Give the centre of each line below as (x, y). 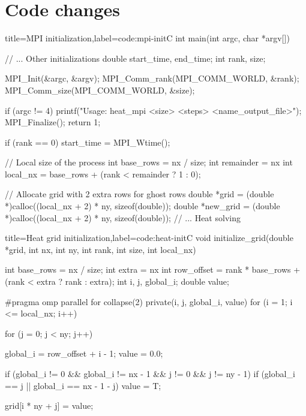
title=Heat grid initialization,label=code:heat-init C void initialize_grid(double (149, 238)
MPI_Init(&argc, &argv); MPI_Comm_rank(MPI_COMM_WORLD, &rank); (152, 78)
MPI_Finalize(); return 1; (53, 122)
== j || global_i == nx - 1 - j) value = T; (83, 385)
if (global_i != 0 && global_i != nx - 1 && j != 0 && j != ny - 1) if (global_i (150, 373)
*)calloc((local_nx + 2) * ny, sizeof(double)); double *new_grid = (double (142, 206)
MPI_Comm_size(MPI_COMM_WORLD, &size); (100, 90)
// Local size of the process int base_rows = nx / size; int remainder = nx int (149, 162)
